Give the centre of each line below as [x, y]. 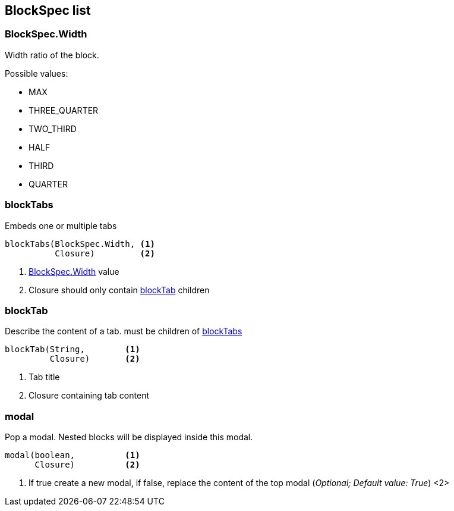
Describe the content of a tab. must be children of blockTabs [124, 331]
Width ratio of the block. [52, 55]
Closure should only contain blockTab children [119, 290]
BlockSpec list [48, 10]
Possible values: [37, 73]
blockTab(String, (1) [72, 349]
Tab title [44, 377]
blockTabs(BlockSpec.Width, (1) [80, 244]
